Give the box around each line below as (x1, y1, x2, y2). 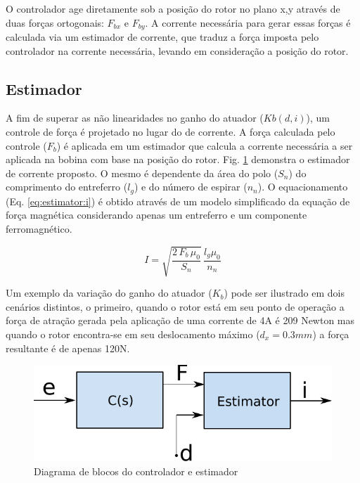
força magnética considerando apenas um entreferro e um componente (6, 207, 307, 222)
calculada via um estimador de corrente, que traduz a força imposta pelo (6, 30, 319, 44)
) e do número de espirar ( (134, 179, 247, 194)
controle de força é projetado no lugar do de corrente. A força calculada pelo (6, 124, 335, 139)
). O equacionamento (257, 179, 348, 194)
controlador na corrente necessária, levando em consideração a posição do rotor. (6, 43, 349, 58)
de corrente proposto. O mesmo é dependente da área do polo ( (6, 165, 278, 180)
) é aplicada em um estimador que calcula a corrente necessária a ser (56, 138, 353, 153)
